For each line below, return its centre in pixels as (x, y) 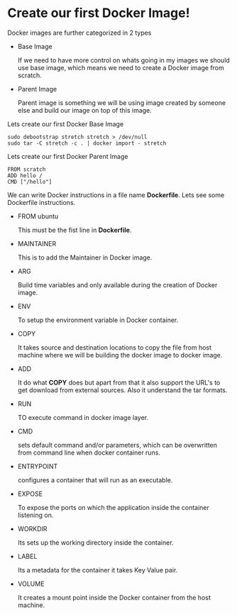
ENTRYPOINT (38, 466)
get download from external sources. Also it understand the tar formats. (122, 390)
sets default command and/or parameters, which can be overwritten (117, 445)
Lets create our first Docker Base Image (66, 124)
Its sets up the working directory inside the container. (95, 542)
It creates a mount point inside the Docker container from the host (114, 597)
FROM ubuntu (38, 216)
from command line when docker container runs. (89, 453)
